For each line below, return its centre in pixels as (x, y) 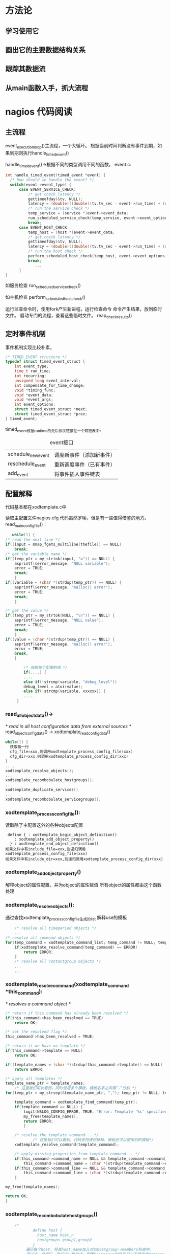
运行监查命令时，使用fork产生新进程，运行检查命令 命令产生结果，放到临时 (84, 309)
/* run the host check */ (55, 251)
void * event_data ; (34, 395)
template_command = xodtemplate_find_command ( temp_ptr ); (76, 1102)
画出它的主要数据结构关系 (45, 50)
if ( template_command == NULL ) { (49, 1107)
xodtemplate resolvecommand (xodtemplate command (67, 985)
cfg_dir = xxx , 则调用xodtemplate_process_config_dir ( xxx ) (69, 756)
